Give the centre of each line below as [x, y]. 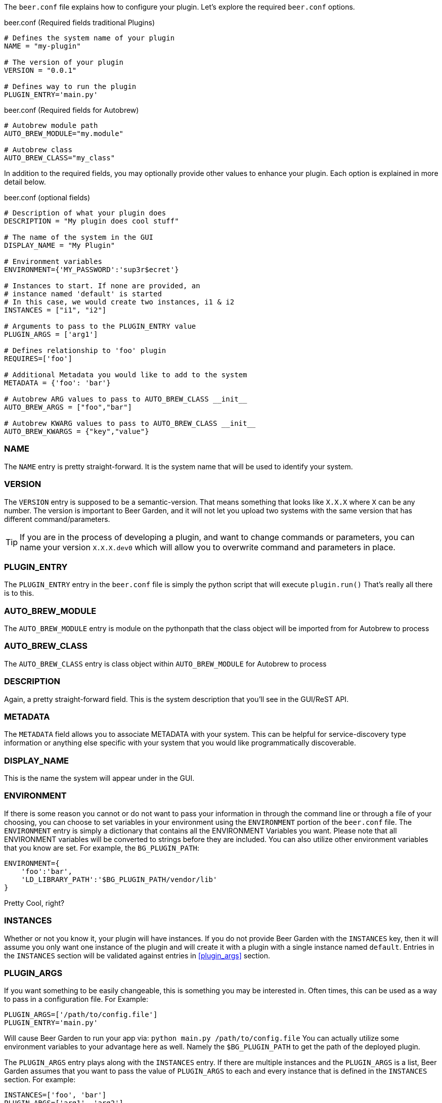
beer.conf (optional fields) [47, 197]
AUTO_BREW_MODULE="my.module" [64, 134]
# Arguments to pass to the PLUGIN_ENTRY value [100, 326]
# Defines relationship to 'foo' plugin [85, 350]
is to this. [19, 593]
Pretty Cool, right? [34, 903]
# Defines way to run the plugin [70, 86]
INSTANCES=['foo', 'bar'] [55, 1095]
